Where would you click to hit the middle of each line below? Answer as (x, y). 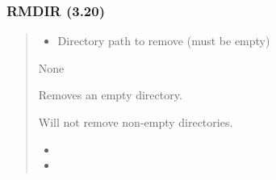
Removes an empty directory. (110, 95)
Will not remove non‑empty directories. (136, 122)
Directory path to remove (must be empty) (164, 41)
